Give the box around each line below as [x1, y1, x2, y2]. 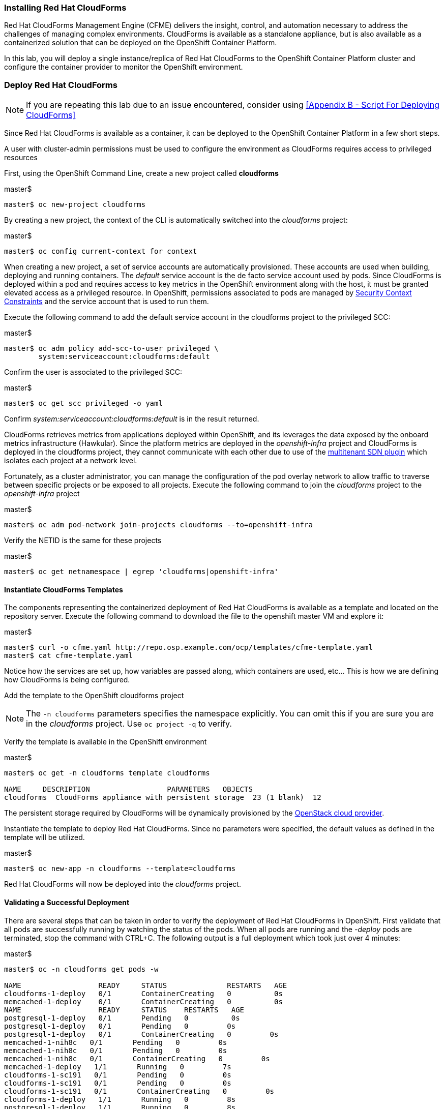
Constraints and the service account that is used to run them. [4, 297, 209, 306]
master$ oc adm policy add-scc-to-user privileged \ [4, 344, 219, 353]
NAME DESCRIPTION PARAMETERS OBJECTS [4, 785, 253, 794]
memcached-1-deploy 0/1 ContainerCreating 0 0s [4, 997, 283, 1006]
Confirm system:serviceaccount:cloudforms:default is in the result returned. [4, 414, 259, 424]
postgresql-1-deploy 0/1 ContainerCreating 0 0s [4, 1030, 279, 1038]
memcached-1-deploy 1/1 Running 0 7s [4, 1062, 231, 1071]
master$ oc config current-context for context [4, 247, 197, 256]
